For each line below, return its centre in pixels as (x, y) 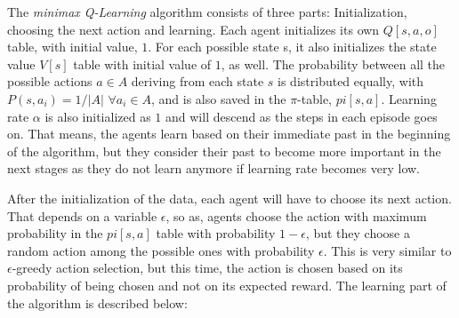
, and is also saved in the (218, 98)
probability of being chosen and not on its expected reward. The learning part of (227, 285)
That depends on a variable (82, 215)
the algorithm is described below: (97, 302)
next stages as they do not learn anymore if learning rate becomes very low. (214, 168)
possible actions (50, 81)
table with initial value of (142, 64)
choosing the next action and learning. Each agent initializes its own (193, 29)
